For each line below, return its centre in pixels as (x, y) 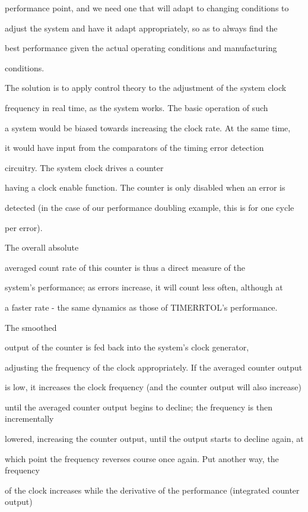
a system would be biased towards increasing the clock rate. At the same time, (148, 127)
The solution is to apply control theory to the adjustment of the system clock (146, 88)
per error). (24, 227)
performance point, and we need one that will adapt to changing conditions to (147, 8)
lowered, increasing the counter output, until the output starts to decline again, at (154, 439)
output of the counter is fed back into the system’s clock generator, (127, 347)
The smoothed (31, 327)
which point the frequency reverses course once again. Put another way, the (142, 458)
